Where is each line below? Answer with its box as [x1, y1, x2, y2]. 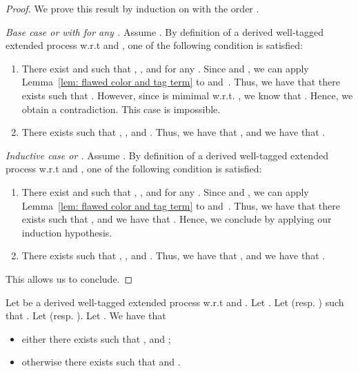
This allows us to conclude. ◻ [6, 271, 133, 285]
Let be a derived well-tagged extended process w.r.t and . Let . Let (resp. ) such [6, 294, 344, 309]
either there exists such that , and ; [21, 331, 171, 345]
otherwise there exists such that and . [21, 354, 181, 369]
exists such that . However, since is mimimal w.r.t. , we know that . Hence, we [21, 88, 353, 102]
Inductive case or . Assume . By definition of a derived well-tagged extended [6, 148, 328, 162]
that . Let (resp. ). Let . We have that [6, 308, 166, 323]
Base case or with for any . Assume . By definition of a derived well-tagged [6, 24, 324, 39]
